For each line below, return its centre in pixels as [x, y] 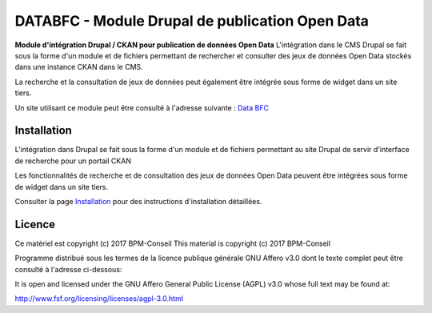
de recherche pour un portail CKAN [73, 161]
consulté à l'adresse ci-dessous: [68, 269]
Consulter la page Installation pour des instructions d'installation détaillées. [138, 201]
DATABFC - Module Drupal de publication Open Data [192, 21]
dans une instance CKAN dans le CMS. [79, 67]
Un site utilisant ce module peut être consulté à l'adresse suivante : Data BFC [142, 107]
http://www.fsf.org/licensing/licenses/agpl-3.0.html [99, 299]
